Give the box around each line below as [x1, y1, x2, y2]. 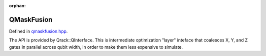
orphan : [9, 3, 26, 8]
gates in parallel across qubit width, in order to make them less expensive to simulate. [9, 44, 183, 50]
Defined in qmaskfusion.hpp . [9, 28, 68, 34]
